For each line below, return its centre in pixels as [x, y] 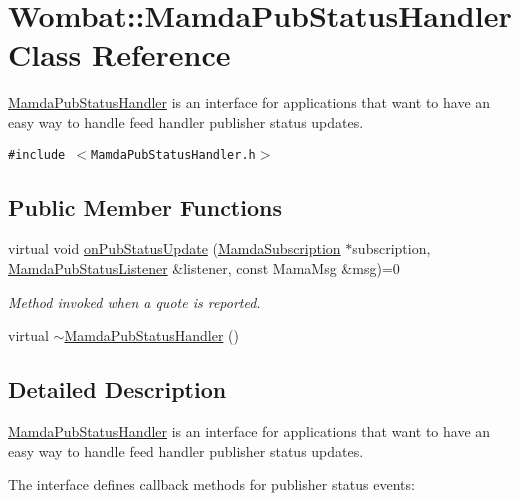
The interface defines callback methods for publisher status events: [211, 484]
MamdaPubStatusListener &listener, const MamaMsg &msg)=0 [204, 267]
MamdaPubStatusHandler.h [173, 154]
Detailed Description [117, 389]
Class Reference [119, 54]
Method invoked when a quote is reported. [134, 301]
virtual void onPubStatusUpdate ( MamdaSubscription [174, 248]
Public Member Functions [145, 206]
